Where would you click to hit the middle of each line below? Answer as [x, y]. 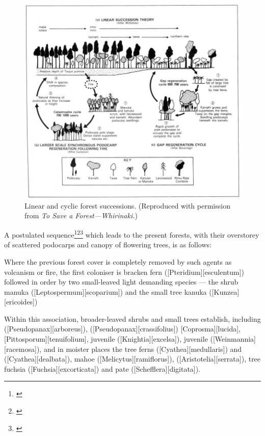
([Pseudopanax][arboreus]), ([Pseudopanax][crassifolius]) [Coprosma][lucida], [122, 329]
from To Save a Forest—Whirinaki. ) [81, 215]
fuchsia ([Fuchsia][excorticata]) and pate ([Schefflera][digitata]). [102, 368]
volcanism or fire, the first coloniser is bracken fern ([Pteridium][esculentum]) [124, 272]
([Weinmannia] [233, 339]
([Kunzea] [224, 291]
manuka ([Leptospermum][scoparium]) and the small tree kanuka [105, 291]
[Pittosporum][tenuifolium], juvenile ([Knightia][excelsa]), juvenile [106, 339]
